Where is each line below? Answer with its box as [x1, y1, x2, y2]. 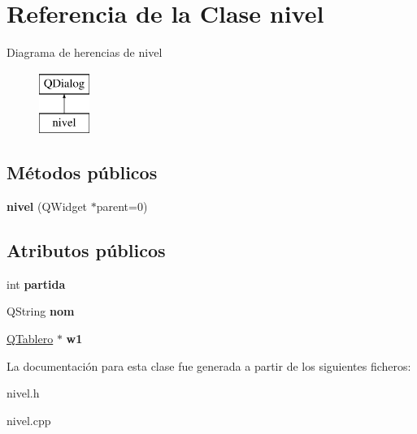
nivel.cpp [7, 411, 51, 428]
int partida [7, 275, 66, 292]
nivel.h [7, 385, 40, 402]
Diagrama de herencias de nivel [7, 44, 163, 61]
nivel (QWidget [7, 198, 88, 215]
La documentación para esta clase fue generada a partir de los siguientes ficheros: [7, 357, 411, 374]
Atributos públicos [7, 238, 166, 263]
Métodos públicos [7, 160, 158, 185]
